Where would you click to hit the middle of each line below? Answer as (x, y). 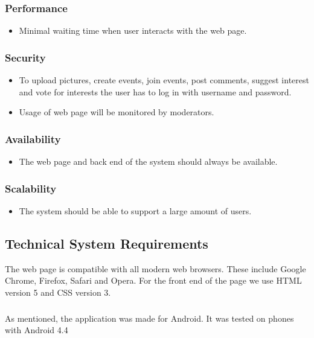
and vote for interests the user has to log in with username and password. (155, 91)
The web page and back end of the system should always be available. (148, 161)
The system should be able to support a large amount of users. (135, 210)
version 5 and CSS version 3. (58, 292)
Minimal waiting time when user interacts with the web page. (133, 30)
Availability (33, 139)
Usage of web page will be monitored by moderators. (117, 112)
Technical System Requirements (107, 243)
